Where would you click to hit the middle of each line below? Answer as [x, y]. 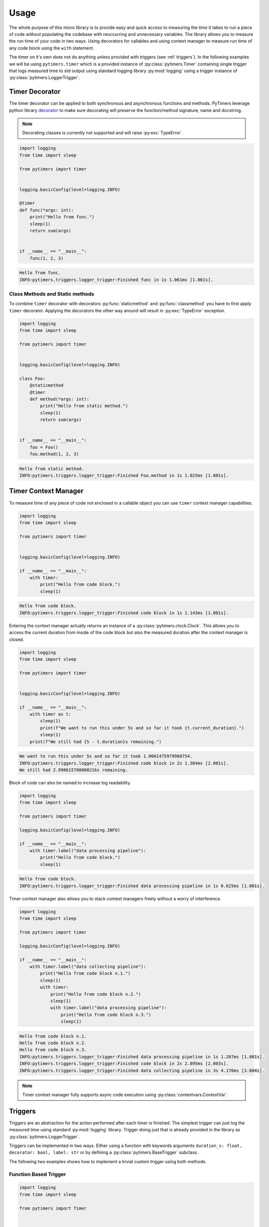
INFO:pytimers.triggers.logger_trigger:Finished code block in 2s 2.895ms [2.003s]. [124, 1064]
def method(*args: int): [60, 399]
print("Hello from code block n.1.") [85, 974]
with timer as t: [50, 714]
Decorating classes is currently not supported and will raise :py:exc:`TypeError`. [103, 133]
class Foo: [32, 378]
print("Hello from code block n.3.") [106, 1014]
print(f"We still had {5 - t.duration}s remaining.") [96, 742]
